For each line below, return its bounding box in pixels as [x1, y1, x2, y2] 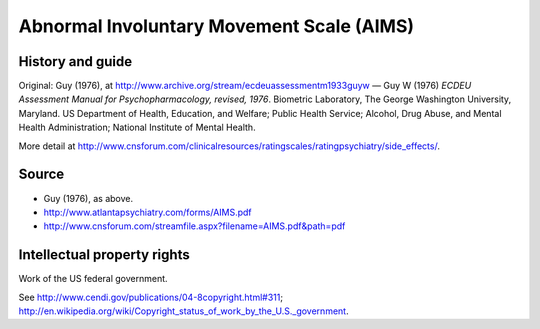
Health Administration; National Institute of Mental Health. [18, 121, 256, 134]
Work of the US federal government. [18, 273, 169, 285]
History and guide [18, 53, 133, 70]
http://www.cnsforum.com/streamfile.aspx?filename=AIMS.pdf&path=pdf [43, 220, 346, 232]
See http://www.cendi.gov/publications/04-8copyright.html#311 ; [18, 291, 284, 303]
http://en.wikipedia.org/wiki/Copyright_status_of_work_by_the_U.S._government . [18, 305, 349, 317]
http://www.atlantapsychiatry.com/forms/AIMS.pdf [43, 206, 252, 218]
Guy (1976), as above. [43, 192, 134, 204]
